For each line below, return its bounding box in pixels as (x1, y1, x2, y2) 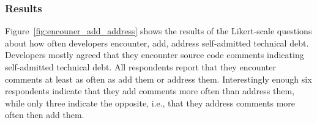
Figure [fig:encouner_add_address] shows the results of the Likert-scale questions (5, 24, 312, 37)
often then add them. (5, 108, 84, 121)
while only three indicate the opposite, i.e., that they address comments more (5, 96, 296, 109)
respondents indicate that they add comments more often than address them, (5, 84, 294, 97)
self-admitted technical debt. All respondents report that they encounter (5, 61, 276, 73)
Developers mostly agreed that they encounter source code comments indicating (5, 48, 304, 61)
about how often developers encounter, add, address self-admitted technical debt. (5, 36, 309, 49)
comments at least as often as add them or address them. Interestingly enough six (5, 72, 312, 85)
